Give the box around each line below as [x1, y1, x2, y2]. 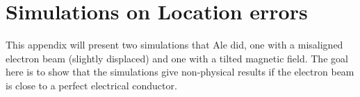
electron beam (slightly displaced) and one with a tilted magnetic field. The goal [6, 51, 348, 65]
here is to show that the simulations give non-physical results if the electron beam [6, 64, 354, 79]
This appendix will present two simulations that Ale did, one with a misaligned [6, 37, 343, 52]
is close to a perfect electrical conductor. [6, 78, 177, 92]
